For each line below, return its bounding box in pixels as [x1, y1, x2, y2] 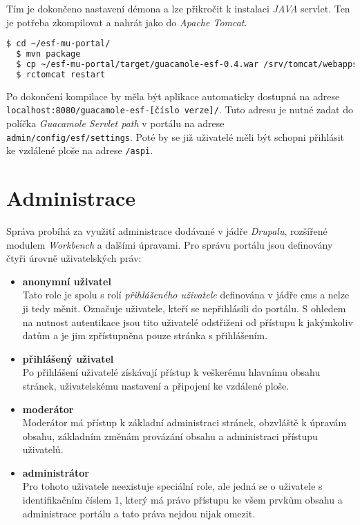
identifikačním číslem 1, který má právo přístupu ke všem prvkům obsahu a [22, 493, 343, 507]
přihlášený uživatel [22, 351, 114, 365]
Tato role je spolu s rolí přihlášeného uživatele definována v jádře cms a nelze [22, 287, 350, 302]
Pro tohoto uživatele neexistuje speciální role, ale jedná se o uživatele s [22, 479, 323, 493]
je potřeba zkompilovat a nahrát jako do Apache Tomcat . [6, 15, 247, 29]
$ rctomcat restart [16, 69, 106, 79]
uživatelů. [22, 442, 64, 457]
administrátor [22, 465, 89, 479]
